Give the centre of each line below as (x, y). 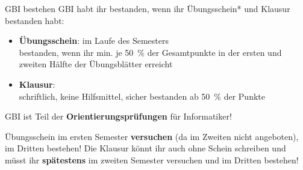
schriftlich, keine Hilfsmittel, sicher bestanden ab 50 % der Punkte (142, 96)
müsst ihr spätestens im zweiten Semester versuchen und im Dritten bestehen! (152, 159)
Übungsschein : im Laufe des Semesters (94, 41)
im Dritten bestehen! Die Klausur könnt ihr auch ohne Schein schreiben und (145, 148)
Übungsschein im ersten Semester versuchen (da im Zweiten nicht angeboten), (152, 136)
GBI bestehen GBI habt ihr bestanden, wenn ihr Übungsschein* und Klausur (148, 8)
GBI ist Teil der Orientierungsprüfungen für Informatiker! (118, 116)
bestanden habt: (35, 20)
